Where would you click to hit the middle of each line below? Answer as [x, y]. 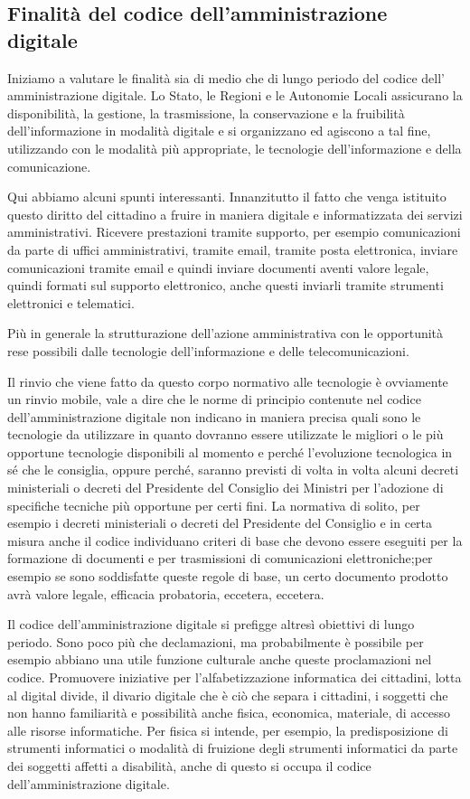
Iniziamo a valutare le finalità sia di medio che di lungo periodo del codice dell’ [226, 77]
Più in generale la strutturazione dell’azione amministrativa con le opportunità [226, 333]
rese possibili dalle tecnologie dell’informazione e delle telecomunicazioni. [208, 350]
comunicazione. [49, 166]
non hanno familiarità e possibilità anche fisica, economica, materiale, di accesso [229, 713]
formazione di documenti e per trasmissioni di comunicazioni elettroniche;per [220, 558]
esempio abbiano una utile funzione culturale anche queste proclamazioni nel [220, 659]
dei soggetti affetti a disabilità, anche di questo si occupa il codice [189, 765]
